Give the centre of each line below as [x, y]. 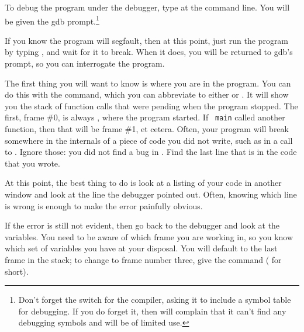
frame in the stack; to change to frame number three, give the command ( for [143, 260]
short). [17, 271]
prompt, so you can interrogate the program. [85, 63]
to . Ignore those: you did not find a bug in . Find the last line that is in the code [151, 152]
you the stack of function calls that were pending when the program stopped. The [151, 106]
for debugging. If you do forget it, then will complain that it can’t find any [152, 311]
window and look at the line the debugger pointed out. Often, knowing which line [151, 194]
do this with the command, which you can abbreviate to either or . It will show [147, 94]
